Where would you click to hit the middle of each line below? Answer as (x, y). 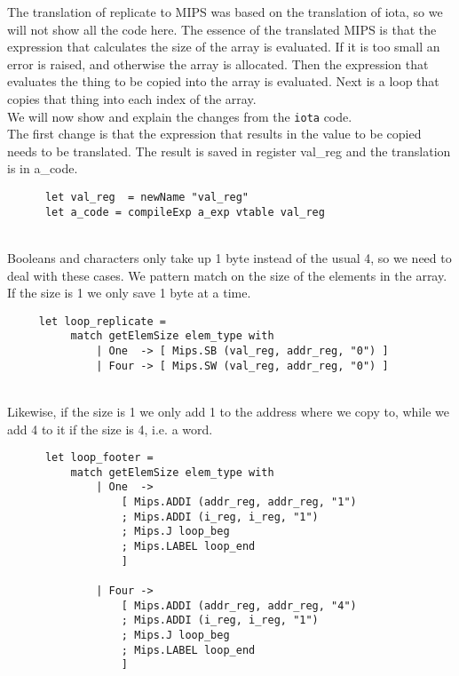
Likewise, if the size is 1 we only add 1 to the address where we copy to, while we (228, 411)
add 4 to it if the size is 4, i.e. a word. (110, 429)
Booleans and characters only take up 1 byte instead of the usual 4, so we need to (229, 257)
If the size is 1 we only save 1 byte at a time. (129, 293)
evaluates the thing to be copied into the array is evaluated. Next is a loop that (223, 81)
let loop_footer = (99, 458)
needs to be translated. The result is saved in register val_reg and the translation (229, 151)
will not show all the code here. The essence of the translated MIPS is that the (222, 29)
